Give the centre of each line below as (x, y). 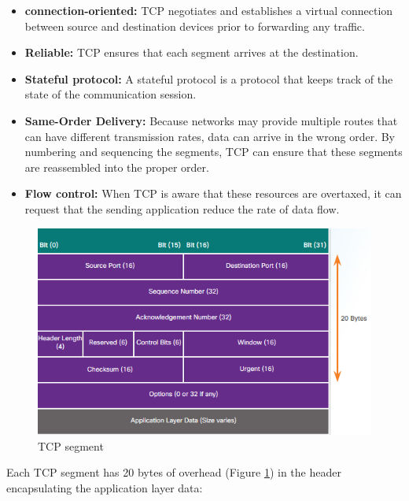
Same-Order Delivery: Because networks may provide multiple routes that (211, 120)
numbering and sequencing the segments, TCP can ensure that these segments (214, 152)
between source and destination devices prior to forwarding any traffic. (195, 26)
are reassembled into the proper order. (117, 167)
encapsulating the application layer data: (105, 488)
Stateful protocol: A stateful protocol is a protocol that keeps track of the (209, 78)
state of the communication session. (111, 94)
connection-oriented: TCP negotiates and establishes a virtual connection (209, 10)
